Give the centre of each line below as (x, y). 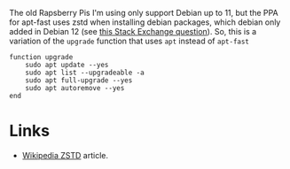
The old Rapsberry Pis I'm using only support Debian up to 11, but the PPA (144, 13)
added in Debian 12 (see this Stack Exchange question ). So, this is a (133, 31)
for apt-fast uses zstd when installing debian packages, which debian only (145, 22)
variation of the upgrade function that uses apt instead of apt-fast (129, 41)
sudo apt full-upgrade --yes (79, 81)
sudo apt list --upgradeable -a (85, 73)
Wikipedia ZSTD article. (65, 155)
